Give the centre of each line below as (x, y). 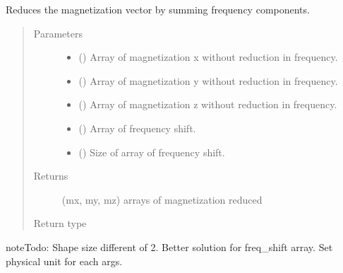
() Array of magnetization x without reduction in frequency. (208, 57)
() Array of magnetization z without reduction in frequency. (208, 104)
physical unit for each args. (64, 261)
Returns (51, 176)
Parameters (58, 33)
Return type (60, 223)
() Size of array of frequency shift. (152, 152)
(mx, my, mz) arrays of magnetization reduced (162, 199)
